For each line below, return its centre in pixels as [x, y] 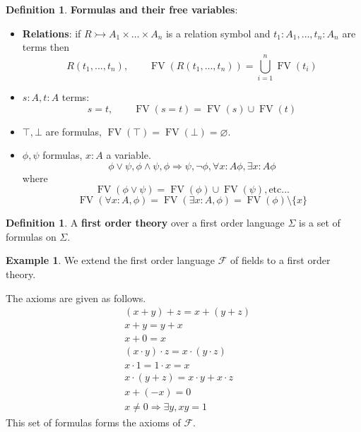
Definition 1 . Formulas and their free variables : [122, 9]
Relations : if [52, 33]
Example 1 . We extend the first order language [111, 260]
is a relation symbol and [218, 33]
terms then [46, 47]
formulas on [31, 236]
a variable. [129, 155]
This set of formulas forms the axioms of [93, 422]
